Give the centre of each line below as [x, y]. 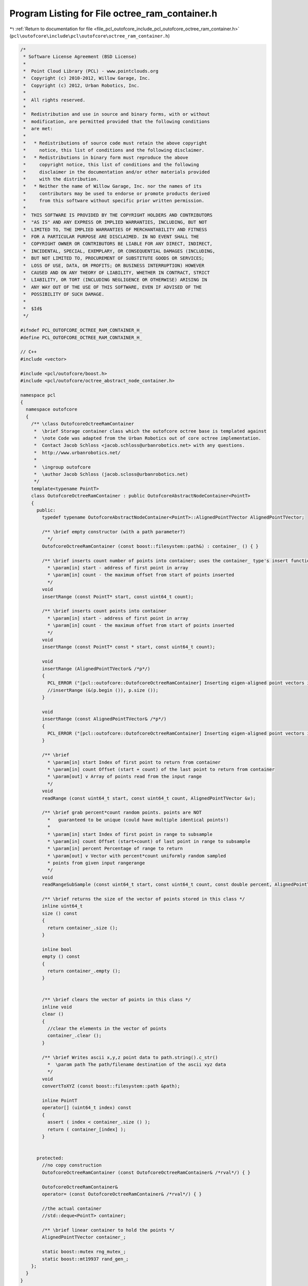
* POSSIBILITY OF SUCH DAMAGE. [64, 294]
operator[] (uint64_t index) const [87, 1108]
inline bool [57, 949]
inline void [57, 1007]
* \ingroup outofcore [62, 467]
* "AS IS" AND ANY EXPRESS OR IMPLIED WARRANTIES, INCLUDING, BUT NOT [115, 222]
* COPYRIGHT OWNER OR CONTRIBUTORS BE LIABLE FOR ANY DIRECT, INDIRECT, [118, 244]
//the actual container [72, 1208]
